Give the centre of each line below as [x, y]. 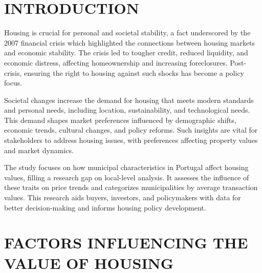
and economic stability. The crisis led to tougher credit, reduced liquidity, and [126, 52]
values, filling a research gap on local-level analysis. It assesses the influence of [127, 177]
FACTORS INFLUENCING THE [126, 243]
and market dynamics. [39, 150]
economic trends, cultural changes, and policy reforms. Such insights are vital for [131, 130]
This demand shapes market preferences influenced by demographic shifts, [120, 120]
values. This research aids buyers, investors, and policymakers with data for [123, 197]
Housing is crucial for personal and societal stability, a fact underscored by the [127, 33]
